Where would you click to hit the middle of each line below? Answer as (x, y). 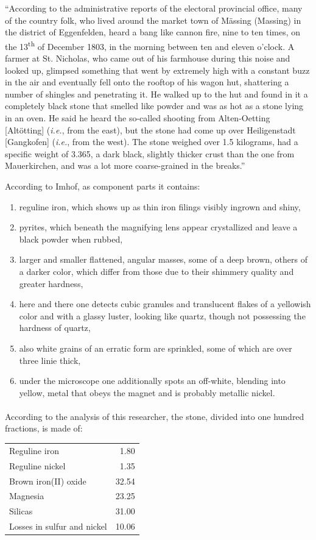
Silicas (21, 511)
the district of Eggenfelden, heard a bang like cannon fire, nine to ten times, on (153, 32)
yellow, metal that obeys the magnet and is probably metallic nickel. (147, 392)
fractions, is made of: (44, 428)
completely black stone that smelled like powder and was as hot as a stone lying (154, 106)
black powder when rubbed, (71, 239)
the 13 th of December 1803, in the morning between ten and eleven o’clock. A (150, 45)
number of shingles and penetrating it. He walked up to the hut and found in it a (156, 94)
